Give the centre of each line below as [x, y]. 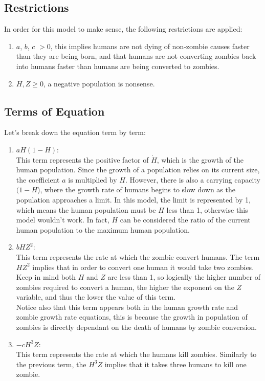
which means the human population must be [86, 209]
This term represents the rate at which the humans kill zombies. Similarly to [136, 354]
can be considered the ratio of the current [185, 220]
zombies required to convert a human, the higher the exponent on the [125, 287]
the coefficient [38, 179]
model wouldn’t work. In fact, [63, 220]
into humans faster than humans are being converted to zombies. [118, 66]
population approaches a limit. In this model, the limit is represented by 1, [133, 199]
